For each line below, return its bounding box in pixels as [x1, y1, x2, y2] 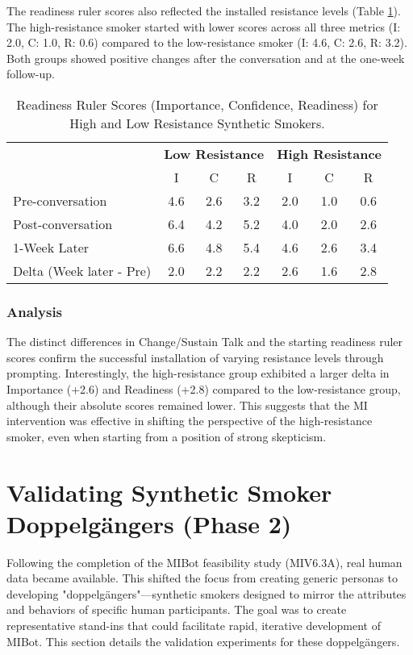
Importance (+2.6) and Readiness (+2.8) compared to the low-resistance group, [6, 380, 401, 397]
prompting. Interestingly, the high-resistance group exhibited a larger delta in [6, 365, 390, 382]
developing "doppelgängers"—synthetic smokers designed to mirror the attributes [6, 585, 407, 602]
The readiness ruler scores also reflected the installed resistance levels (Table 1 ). [6, 2, 401, 19]
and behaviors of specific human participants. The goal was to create [6, 601, 347, 618]
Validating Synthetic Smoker [6, 475, 332, 508]
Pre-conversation [13, 190, 107, 210]
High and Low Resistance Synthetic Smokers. [69, 113, 325, 132]
